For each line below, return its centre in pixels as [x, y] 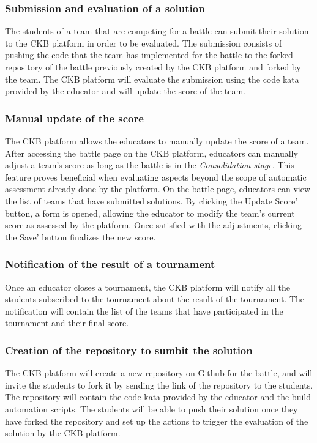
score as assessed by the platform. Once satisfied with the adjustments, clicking [153, 225]
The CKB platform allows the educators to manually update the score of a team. [157, 141]
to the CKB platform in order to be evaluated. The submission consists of [144, 43]
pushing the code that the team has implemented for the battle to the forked [149, 55]
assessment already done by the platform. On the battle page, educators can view [158, 189]
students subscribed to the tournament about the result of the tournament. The [155, 299]
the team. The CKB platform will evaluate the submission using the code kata [152, 79]
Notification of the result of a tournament [110, 264]
